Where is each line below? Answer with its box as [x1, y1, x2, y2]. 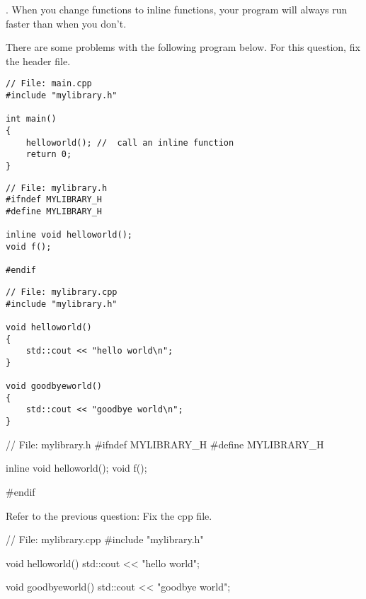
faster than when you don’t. [6, 16, 127, 30]
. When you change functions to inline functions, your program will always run [6, 2, 348, 16]
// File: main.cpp [6, 78, 92, 89]
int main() [6, 114, 57, 124]
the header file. [6, 53, 71, 68]
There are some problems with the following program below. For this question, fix [6, 40, 360, 54]
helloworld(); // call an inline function [25, 137, 234, 148]
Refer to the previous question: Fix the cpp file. [6, 508, 212, 523]
